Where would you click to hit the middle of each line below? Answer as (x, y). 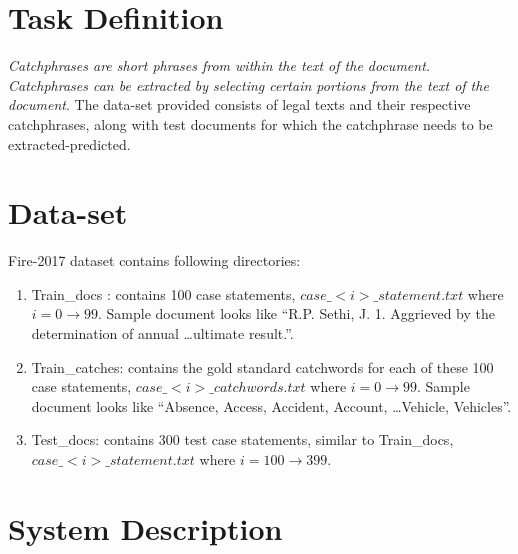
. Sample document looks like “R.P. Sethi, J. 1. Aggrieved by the (297, 313)
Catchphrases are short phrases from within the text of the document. (219, 65)
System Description (145, 527)
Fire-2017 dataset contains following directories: (154, 260)
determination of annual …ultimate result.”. (162, 333)
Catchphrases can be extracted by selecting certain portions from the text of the (248, 84)
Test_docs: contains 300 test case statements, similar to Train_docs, (242, 439)
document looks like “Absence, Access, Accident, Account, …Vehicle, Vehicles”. (271, 405)
